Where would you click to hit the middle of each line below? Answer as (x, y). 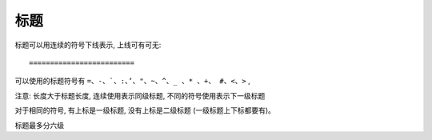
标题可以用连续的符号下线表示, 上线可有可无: (88, 45)
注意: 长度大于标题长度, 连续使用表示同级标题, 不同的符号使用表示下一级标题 (140, 95)
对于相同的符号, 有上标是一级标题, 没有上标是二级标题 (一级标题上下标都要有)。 (145, 110)
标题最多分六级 (39, 125)
